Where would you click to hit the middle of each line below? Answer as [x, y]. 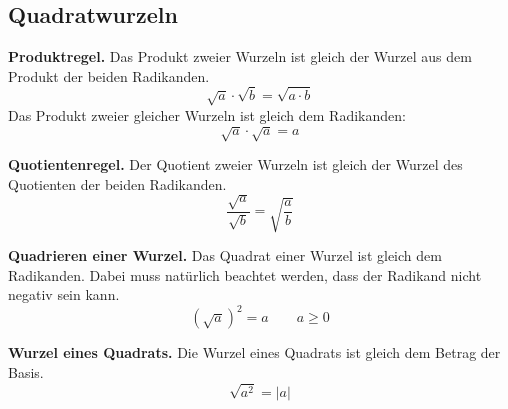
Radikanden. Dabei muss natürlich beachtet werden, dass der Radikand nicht [245, 274]
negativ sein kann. [64, 294]
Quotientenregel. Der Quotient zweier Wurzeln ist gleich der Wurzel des [235, 164]
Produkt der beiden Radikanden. [109, 75]
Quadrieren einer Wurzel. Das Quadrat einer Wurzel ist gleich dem [225, 255]
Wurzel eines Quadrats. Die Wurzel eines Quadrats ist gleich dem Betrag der [254, 352]
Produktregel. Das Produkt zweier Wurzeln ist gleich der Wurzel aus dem [240, 56]
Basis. [26, 372]
